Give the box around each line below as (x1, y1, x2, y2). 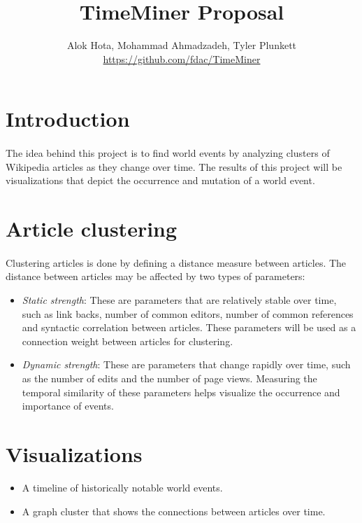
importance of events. (22, 398, 114, 413)
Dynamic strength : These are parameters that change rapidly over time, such (22, 357, 351, 372)
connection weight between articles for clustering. (22, 333, 233, 348)
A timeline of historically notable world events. (22, 480, 223, 494)
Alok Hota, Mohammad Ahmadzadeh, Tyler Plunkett (66, 38, 297, 53)
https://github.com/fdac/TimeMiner (103, 51, 261, 66)
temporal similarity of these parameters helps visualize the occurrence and (22, 384, 340, 399)
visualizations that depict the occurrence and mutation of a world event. (6, 173, 315, 188)
